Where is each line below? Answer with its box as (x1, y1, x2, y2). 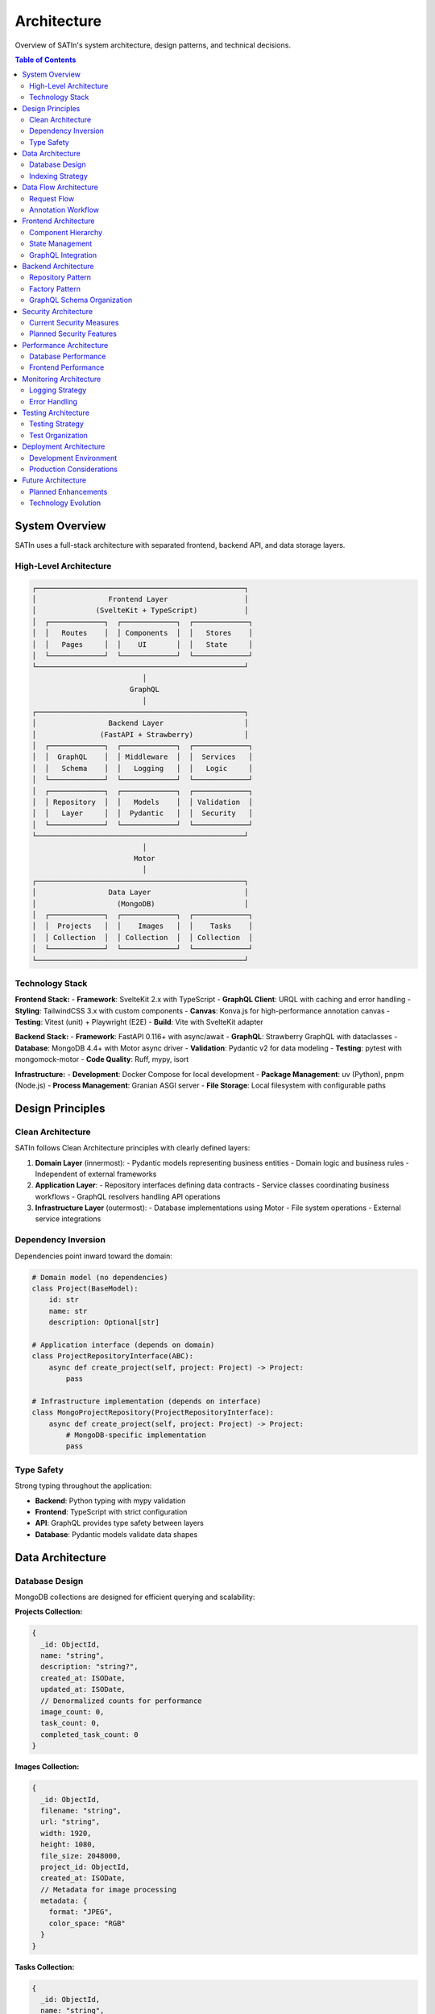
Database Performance (29, 351, 106, 362)
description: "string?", (40, 1662, 139, 1672)
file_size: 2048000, (40, 1851, 122, 1860)
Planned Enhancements (29, 487, 108, 496)
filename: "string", (40, 1805, 122, 1815)
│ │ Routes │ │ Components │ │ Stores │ (31, 628, 253, 638)
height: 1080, (40, 1840, 97, 1849)
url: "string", (40, 1817, 101, 1826)
